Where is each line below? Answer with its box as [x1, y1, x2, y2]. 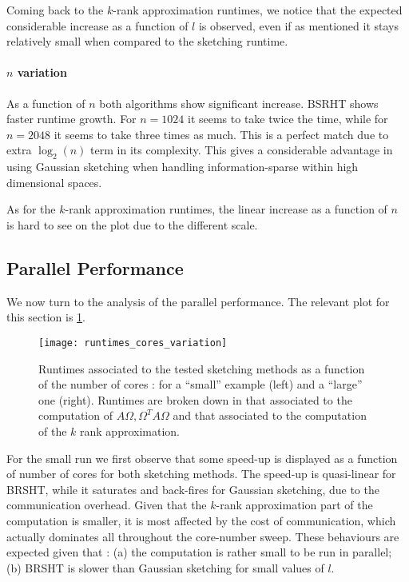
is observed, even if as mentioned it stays [198, 17, 399, 34]
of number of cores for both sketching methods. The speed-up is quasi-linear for [6, 465, 396, 482]
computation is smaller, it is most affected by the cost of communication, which [6, 512, 396, 528]
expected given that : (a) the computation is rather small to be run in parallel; [6, 544, 392, 560]
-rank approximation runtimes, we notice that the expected [113, 2, 403, 18]
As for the [6, 201, 56, 217]
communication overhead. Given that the [6, 496, 207, 513]
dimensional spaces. [6, 173, 102, 190]
